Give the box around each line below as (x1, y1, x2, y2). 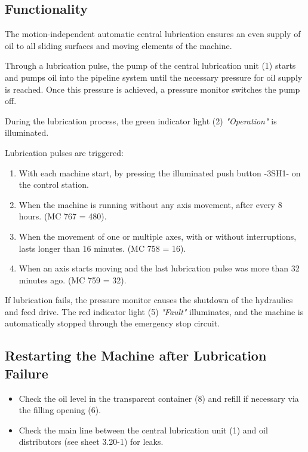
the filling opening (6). (19, 404, 101, 416)
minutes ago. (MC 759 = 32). (19, 273, 127, 286)
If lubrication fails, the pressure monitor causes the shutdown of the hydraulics (5, 294, 293, 306)
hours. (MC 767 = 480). (19, 210, 107, 222)
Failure (5, 364, 48, 382)
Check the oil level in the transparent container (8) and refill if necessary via (19, 392, 299, 404)
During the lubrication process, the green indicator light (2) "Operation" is (5, 114, 277, 127)
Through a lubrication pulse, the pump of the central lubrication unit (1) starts (5, 59, 296, 72)
